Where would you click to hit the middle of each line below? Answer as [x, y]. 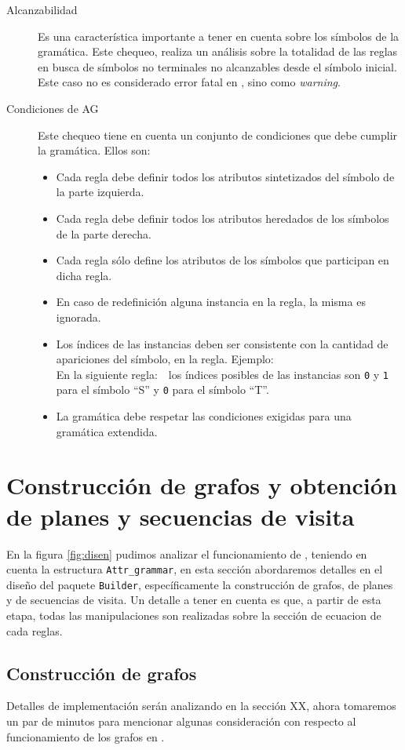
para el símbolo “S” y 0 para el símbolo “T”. [162, 390]
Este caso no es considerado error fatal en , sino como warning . [189, 82]
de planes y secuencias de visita [181, 516]
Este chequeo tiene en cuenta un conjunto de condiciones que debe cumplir [218, 135]
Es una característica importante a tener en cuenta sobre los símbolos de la [219, 36]
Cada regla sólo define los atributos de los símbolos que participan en [223, 260]
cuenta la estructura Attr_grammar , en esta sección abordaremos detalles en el [195, 569]
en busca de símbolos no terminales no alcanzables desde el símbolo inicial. [217, 66]
